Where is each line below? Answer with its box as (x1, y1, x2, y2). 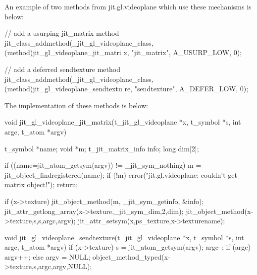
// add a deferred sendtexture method (4, 64, 120, 74)
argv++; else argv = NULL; (4, 251, 91, 262)
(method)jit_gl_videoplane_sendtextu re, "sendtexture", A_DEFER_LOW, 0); (4, 83, 249, 94)
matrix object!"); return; (4, 179, 78, 190)
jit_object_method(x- (186, 206, 253, 216)
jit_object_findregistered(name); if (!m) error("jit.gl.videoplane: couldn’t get (4, 169, 237, 180)
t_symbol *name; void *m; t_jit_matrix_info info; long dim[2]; (4, 143, 199, 153)
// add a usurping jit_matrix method (4, 28, 119, 38)
